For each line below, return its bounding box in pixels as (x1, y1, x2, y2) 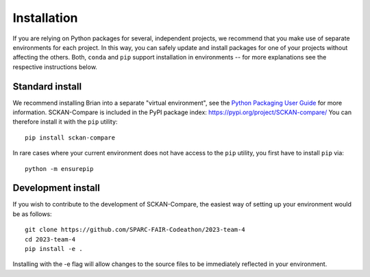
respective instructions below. (12, 62, 97, 71)
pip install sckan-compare (25, 133, 116, 142)
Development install (12, 182, 101, 194)
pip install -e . (25, 245, 83, 253)
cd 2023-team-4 (25, 235, 76, 243)
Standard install (12, 81, 82, 92)
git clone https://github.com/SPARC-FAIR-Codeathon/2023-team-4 (25, 226, 246, 234)
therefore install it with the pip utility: (12, 118, 118, 126)
